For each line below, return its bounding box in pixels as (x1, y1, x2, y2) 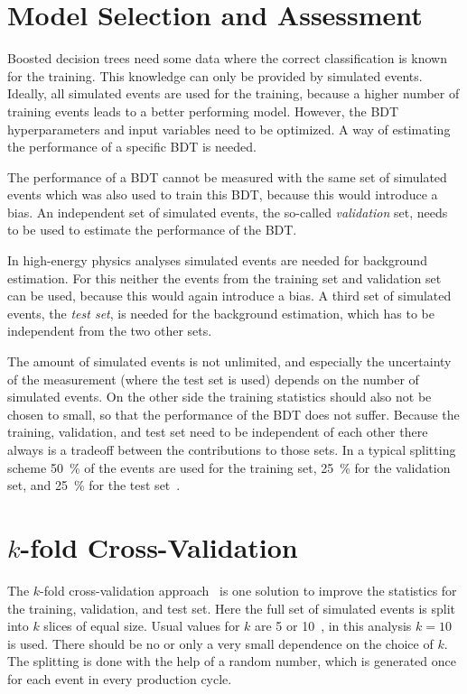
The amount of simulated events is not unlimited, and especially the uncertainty (7, 352, 452, 371)
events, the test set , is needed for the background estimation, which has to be (7, 303, 435, 322)
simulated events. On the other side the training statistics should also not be (7, 387, 432, 406)
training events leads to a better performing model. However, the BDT (7, 101, 399, 120)
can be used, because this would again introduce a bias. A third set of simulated (7, 286, 452, 305)
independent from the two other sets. (7, 321, 212, 340)
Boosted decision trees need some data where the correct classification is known (7, 49, 447, 68)
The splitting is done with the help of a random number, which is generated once (7, 652, 456, 671)
